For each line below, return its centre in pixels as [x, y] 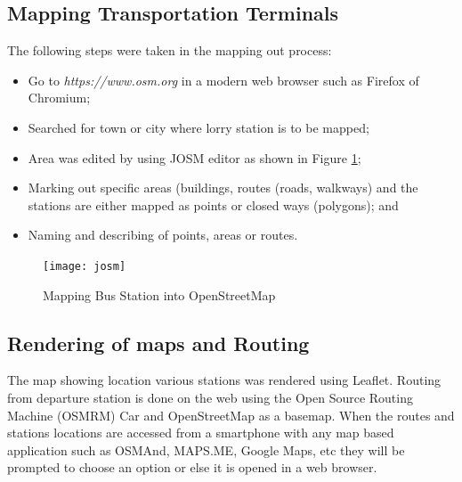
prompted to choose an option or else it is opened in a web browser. [192, 467]
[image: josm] [85, 266]
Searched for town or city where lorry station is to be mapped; [199, 127]
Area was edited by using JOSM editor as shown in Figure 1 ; [195, 157]
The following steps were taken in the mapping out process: [170, 50]
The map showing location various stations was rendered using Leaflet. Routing [224, 380]
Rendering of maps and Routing [158, 343]
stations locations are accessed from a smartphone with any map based [201, 433]
